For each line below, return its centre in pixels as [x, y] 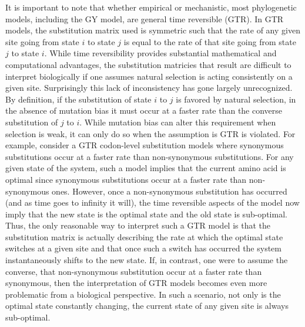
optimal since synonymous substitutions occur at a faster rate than [126, 179]
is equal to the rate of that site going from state [210, 41]
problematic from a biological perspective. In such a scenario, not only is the [143, 294]
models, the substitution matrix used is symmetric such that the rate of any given [153, 30]
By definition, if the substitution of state [78, 99]
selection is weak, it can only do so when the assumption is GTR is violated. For [150, 133]
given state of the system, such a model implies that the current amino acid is [146, 168]
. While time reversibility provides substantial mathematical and [160, 53]
